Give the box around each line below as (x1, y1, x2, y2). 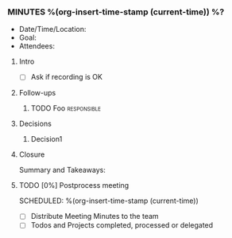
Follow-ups (18, 88, 56, 98)
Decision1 (30, 135, 63, 144)
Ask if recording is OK (30, 72, 102, 82)
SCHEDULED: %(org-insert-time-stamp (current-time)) (18, 196, 199, 205)
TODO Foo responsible (30, 103, 101, 113)
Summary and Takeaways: (18, 166, 106, 175)
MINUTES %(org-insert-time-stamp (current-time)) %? (7, 6, 225, 18)
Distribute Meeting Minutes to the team (30, 212, 160, 221)
